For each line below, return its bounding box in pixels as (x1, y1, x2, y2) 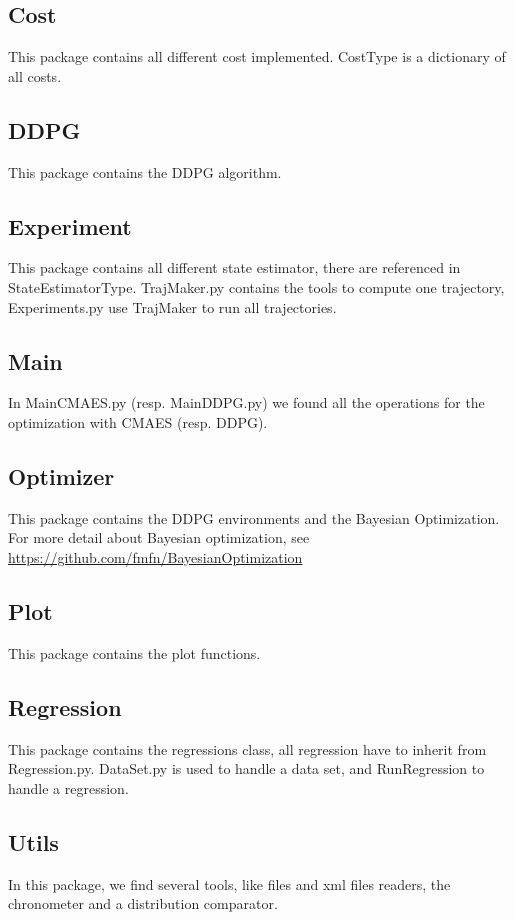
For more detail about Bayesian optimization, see (8, 527, 310, 548)
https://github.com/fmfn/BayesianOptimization (8, 546, 303, 567)
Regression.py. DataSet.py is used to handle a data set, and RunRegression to (8, 758, 485, 779)
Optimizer (8, 460, 115, 491)
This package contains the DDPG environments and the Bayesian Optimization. (8, 507, 500, 528)
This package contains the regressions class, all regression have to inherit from (8, 738, 487, 759)
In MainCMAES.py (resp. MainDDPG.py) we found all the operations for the (8, 392, 485, 413)
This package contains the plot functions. (8, 642, 261, 663)
